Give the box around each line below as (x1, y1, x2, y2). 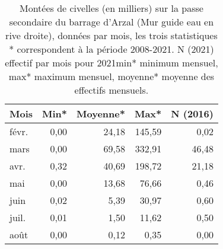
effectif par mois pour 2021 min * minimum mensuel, (5, 56, 218, 69)
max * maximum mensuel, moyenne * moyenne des (8, 69, 215, 83)
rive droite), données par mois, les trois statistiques (5, 28, 218, 42)
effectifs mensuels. (74, 83, 149, 97)
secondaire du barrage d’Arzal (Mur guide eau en (9, 15, 214, 28)
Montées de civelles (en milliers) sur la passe (20, 1, 203, 15)
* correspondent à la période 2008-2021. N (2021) (9, 42, 214, 56)
